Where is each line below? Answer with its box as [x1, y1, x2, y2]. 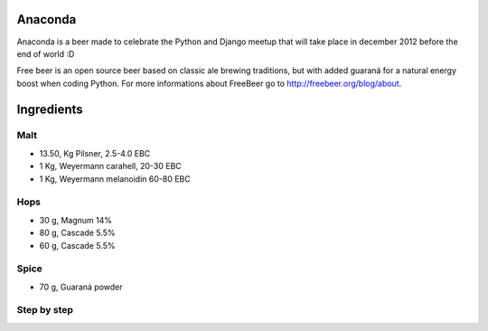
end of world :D [16, 48, 75, 59]
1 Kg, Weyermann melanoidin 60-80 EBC [39, 173, 191, 184]
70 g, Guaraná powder [39, 281, 123, 292]
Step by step [16, 304, 74, 317]
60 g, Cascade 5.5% [39, 240, 116, 251]
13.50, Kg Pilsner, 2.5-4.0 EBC [39, 147, 151, 158]
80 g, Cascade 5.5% [39, 227, 116, 239]
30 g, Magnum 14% [39, 214, 113, 225]
